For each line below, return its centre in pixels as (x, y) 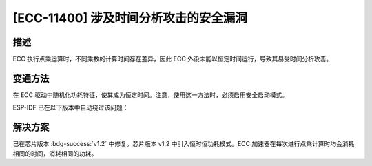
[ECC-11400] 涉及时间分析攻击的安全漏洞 (130, 18)
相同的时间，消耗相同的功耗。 (55, 153)
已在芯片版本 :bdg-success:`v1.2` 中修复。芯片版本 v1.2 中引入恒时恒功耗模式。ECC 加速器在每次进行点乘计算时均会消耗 (184, 144)
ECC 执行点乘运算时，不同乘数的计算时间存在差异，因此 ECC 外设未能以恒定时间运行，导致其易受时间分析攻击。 (173, 59)
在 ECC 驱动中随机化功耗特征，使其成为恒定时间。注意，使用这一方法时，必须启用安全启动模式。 (151, 95)
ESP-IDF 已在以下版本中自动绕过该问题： (71, 107)
